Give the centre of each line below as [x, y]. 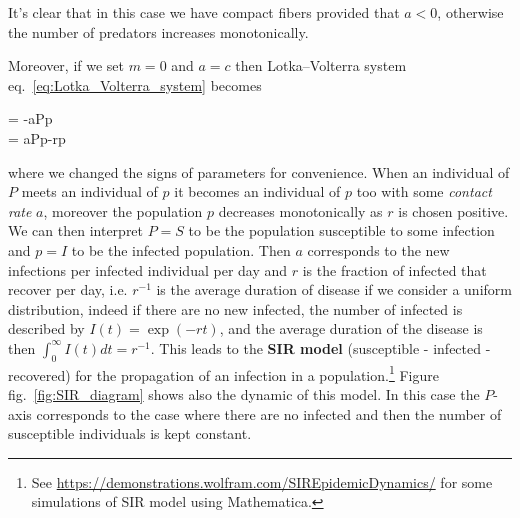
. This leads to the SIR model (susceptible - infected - [320, 347]
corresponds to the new [378, 249]
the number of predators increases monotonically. [158, 31]
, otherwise [470, 12]
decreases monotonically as [300, 210]
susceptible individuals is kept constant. [130, 433]
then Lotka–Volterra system [321, 65]
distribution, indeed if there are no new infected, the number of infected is [235, 308]
